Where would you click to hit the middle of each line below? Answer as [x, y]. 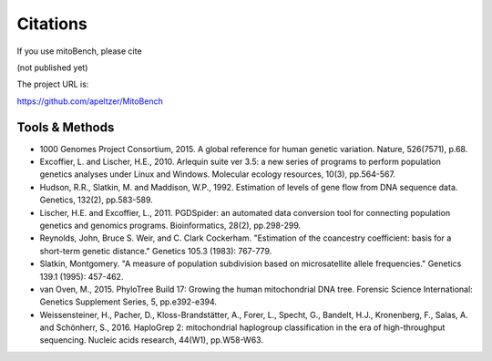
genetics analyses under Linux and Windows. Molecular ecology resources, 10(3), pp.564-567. [218, 174]
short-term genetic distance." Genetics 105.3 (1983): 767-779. [156, 251]
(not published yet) [52, 67]
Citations [52, 24]
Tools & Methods [66, 127]
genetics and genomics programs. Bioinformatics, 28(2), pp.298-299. [170, 225]
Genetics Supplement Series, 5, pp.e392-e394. [128, 302]
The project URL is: [53, 84]
